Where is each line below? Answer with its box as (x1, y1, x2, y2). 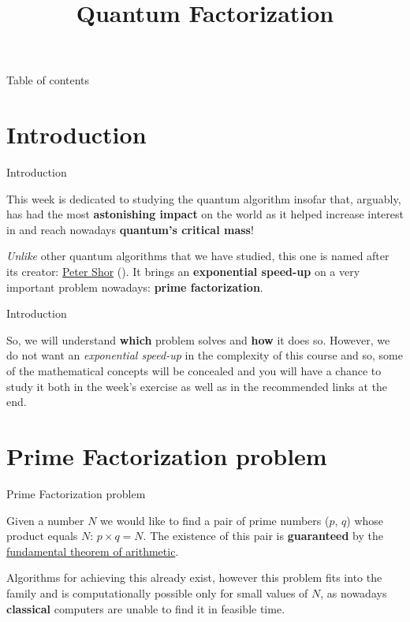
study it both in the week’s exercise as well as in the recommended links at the (6, 378, 388, 394)
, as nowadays (320, 584, 387, 601)
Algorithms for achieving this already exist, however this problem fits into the (6, 569, 382, 586)
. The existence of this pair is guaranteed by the (143, 527, 383, 544)
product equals (6, 527, 78, 544)
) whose (346, 512, 384, 528)
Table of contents (6, 72, 90, 88)
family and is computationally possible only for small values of (6, 584, 308, 601)
